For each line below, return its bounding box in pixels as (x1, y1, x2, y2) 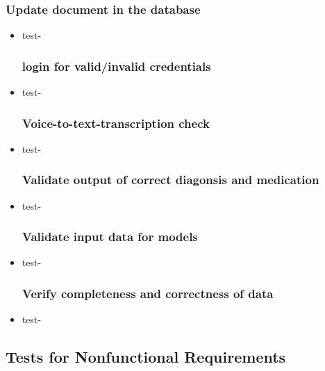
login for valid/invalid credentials (22, 57, 211, 74)
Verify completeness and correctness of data (22, 284, 274, 302)
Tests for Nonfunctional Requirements (6, 346, 286, 368)
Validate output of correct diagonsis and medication (22, 171, 319, 188)
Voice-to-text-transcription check (22, 114, 210, 131)
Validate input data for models (22, 228, 198, 245)
